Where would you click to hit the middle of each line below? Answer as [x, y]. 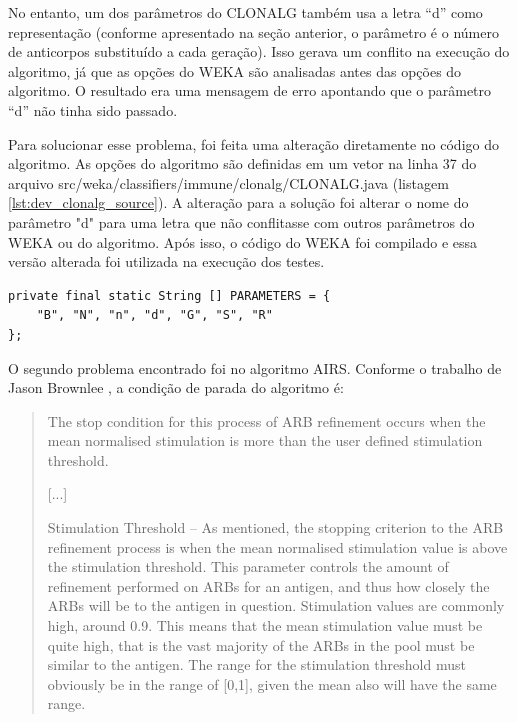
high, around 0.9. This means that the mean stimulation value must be [265, 625]
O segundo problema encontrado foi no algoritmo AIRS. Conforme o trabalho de [255, 367]
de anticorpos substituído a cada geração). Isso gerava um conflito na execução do [259, 51]
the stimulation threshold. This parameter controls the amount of [248, 566]
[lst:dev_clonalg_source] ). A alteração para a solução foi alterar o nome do [238, 202]
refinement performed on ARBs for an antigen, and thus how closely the [268, 585]
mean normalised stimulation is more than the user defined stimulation [265, 440]
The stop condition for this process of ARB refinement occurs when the [266, 420]
